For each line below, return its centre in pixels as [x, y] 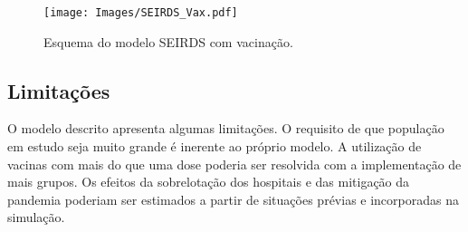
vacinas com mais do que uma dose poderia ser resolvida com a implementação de [234, 164]
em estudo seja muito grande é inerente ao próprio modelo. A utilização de [215, 146]
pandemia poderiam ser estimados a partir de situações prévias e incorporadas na [233, 199]
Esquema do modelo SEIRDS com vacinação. [168, 41]
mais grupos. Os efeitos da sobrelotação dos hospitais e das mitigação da [209, 182]
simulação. [36, 217]
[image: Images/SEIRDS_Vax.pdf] [141, 13]
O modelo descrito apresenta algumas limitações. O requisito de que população [226, 128]
